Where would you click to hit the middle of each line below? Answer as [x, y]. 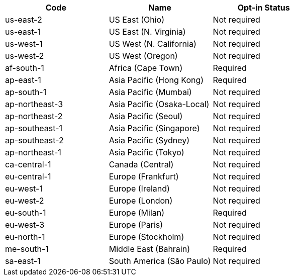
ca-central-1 [28, 164]
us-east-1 [23, 32]
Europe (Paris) [136, 225]
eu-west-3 [25, 225]
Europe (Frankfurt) [144, 176]
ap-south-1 [26, 92]
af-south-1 [25, 68]
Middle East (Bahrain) [150, 249]
